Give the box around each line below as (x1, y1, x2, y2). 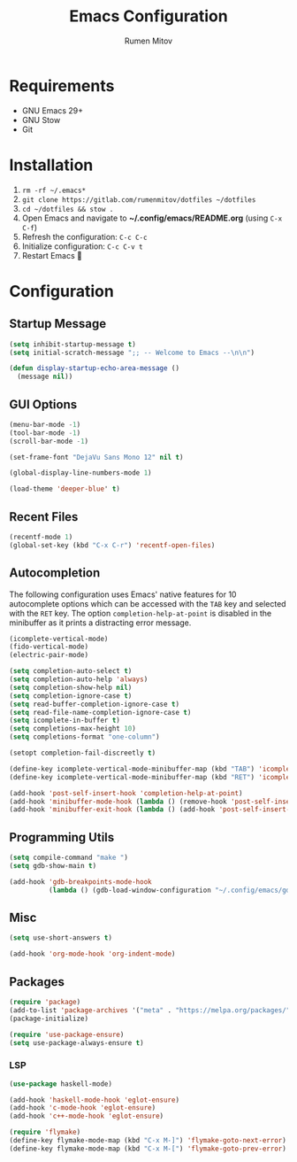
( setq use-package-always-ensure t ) (9, 1038, 144, 1047)
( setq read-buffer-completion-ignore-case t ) (9, 700, 179, 709)
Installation (9, 155, 94, 174)
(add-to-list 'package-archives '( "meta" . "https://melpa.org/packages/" (9, 1005, 291, 1015)
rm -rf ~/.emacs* (21, 186, 87, 195)
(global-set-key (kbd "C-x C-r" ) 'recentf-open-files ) (9, 540, 216, 550)
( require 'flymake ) (9, 1127, 81, 1137)
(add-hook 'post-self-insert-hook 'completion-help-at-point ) (9, 788, 243, 798)
